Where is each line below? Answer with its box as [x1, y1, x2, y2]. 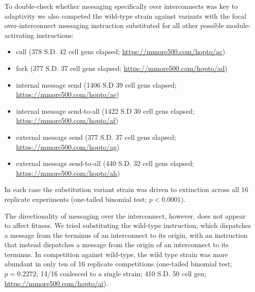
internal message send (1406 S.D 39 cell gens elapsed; [16, 79, 177, 90]
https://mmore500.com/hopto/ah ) [16, 167, 120, 178]
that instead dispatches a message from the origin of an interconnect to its [4, 239, 229, 250]
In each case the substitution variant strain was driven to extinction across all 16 [4, 184, 249, 195]
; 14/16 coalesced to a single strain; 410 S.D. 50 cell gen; [36, 268, 206, 279]
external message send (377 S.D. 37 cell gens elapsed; [16, 131, 176, 142]
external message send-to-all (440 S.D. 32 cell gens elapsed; [16, 158, 194, 168]
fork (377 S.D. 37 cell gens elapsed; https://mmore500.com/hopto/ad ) [16, 63, 227, 73]
